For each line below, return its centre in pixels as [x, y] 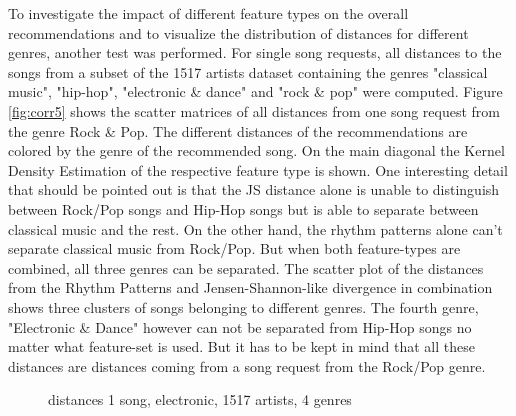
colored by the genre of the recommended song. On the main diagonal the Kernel [256, 150]
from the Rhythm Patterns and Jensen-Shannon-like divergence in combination [250, 287]
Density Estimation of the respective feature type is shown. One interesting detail [258, 169]
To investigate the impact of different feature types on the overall [208, 13]
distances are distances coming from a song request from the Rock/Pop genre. [247, 365]
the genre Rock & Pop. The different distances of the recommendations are [238, 130]
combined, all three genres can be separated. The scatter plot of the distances [246, 267]
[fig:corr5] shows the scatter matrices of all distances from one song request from [254, 110]
